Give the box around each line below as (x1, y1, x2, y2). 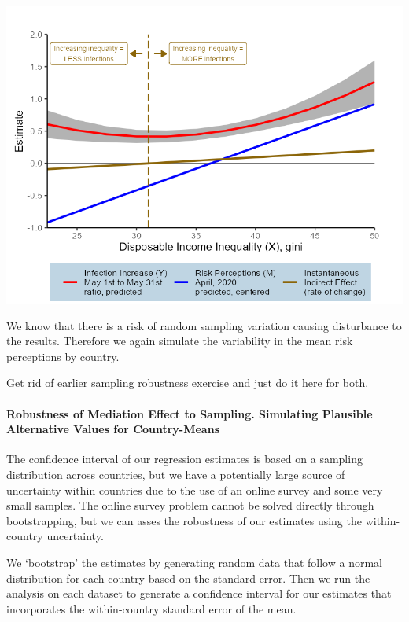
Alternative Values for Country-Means (6, 421, 219, 437)
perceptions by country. (6, 348, 120, 364)
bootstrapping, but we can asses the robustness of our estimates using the (6, 512, 362, 528)
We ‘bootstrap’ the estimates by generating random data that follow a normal (6, 554, 382, 570)
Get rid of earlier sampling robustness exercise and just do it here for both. (6, 374, 369, 391)
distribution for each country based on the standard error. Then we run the (6, 569, 370, 586)
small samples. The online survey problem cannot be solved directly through (6, 497, 374, 513)
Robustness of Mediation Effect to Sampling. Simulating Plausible (6, 405, 373, 421)
